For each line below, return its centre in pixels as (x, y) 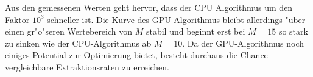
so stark (293, 31)
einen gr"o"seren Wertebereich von (69, 31)
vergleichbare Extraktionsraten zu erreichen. (87, 66)
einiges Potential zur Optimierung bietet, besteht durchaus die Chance (136, 55)
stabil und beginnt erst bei (195, 31)
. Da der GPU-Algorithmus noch (243, 43)
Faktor (17, 19)
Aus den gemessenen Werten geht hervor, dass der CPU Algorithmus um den (149, 7)
